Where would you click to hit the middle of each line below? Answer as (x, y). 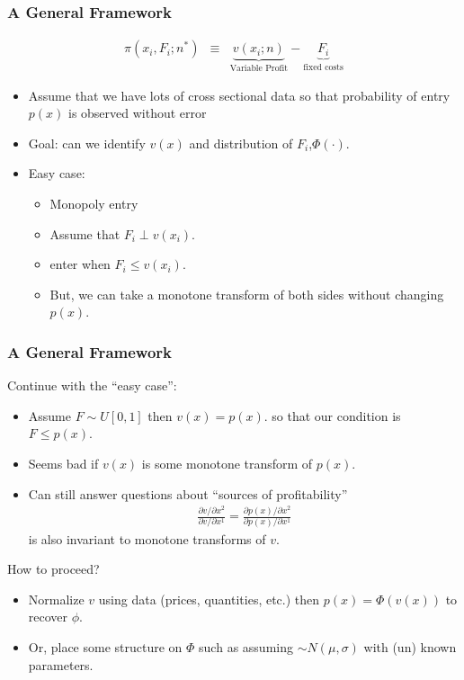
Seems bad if (63, 464)
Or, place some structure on (105, 646)
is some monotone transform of (227, 464)
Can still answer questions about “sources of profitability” (188, 493)
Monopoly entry (94, 204)
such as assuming (246, 646)
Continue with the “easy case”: (92, 385)
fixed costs (323, 67)
